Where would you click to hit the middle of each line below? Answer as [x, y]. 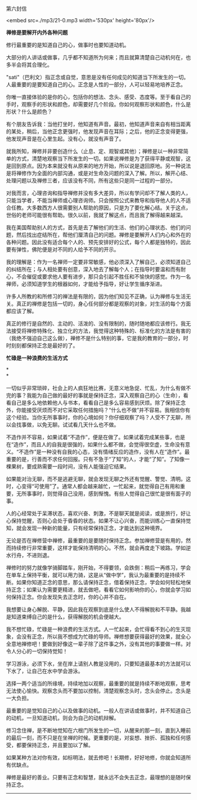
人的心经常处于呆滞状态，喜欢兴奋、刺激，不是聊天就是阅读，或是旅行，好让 [98, 513]
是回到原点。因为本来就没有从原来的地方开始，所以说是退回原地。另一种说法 [98, 166]
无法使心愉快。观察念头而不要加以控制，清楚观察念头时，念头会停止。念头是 [98, 691]
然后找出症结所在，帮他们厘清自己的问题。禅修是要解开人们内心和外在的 [103, 235]
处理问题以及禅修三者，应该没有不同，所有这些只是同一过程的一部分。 [91, 180]
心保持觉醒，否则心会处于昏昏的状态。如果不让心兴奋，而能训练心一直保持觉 [98, 521]
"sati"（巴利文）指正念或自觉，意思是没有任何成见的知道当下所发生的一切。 [98, 77]
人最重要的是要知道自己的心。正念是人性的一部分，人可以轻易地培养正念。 [96, 84]
